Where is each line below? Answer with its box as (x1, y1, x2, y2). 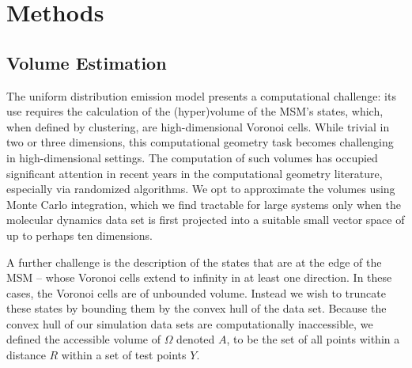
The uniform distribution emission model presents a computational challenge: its (6, 87, 396, 104)
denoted (176, 331, 215, 347)
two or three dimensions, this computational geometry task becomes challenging (6, 134, 394, 150)
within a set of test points (61, 347, 187, 363)
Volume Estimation (6, 50, 167, 74)
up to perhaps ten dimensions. (6, 226, 153, 243)
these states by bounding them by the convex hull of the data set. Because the (6, 300, 387, 317)
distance (6, 347, 46, 363)
